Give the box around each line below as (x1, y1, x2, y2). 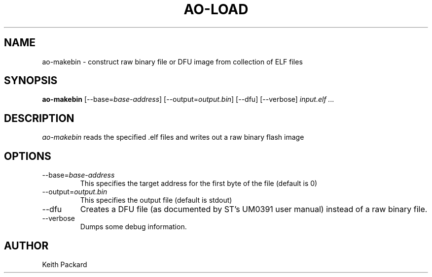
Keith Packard (42, 260, 87, 269)
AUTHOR (4, 239, 49, 252)
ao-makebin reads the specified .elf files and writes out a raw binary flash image (42, 133, 304, 142)
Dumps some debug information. (80, 222, 187, 231)
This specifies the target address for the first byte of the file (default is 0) (80, 179, 318, 188)
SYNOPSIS (4, 74, 58, 87)
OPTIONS (4, 150, 51, 162)
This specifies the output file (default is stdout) (80, 196, 232, 205)
